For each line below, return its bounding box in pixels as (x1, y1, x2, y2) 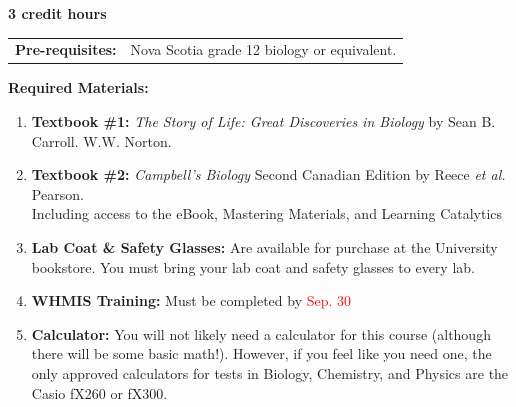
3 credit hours (8, 3, 107, 23)
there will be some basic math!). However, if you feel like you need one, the (31, 343, 492, 364)
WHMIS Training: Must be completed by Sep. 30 (31, 290, 352, 311)
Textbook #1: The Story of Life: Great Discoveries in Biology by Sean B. (31, 111, 496, 132)
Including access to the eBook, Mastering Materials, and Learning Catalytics (31, 203, 503, 224)
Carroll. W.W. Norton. (31, 130, 172, 151)
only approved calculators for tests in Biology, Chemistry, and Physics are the (31, 362, 509, 383)
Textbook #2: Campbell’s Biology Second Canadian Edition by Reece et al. (31, 164, 506, 185)
